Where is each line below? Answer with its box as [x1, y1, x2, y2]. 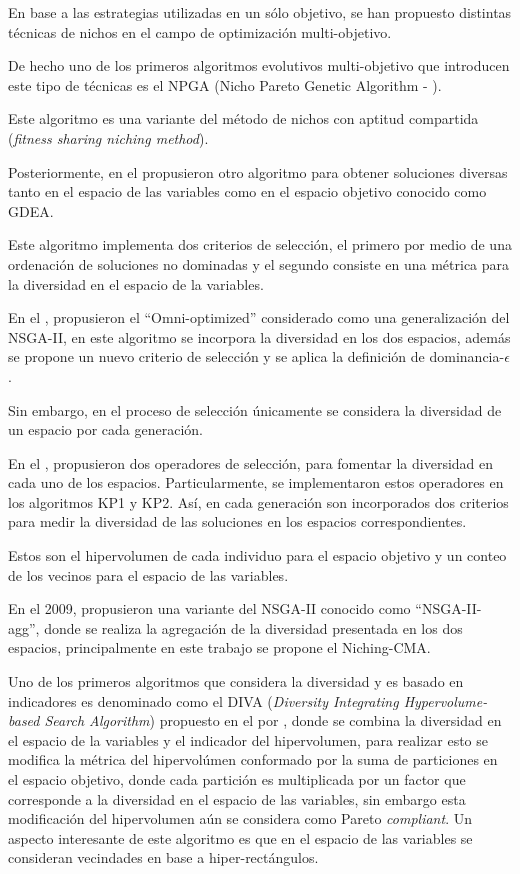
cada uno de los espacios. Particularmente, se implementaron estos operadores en [8, 472, 504, 493]
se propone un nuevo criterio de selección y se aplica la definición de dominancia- [8, 346, 505, 367]
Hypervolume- [403, 690, 488, 711]
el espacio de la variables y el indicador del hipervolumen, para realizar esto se [8, 729, 489, 750]
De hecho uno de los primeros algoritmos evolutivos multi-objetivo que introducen [8, 55, 510, 76]
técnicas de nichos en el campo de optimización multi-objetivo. [8, 21, 392, 42]
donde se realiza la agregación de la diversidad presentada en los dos [44, 617, 463, 638]
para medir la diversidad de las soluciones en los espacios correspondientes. [8, 511, 467, 532]
